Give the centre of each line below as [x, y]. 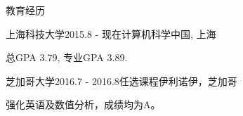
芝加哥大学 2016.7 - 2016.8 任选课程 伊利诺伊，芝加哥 [121, 80]
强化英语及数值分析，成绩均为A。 [83, 104]
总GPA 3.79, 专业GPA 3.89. [67, 57]
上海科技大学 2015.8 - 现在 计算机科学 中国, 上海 [111, 33]
